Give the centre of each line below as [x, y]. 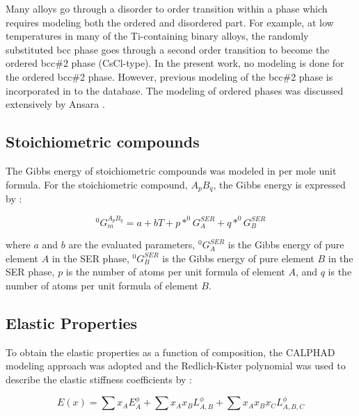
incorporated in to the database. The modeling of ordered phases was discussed [175, 90]
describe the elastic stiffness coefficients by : [99, 379]
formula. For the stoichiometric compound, [97, 184]
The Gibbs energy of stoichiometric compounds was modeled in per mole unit [171, 170]
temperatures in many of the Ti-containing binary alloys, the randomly [157, 36]
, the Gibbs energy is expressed [279, 184]
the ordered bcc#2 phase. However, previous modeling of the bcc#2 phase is [169, 76]
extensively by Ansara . [55, 104]
